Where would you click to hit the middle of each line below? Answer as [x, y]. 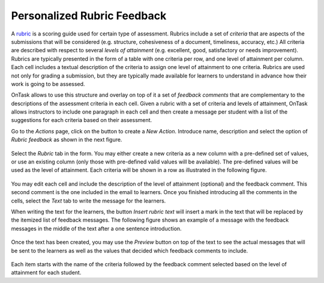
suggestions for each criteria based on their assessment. [82, 120]
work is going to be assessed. [48, 84]
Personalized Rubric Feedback [89, 16]
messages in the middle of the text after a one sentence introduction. [97, 228]
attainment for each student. [46, 273]
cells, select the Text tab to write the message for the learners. [88, 201]
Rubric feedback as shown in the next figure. [67, 140]
